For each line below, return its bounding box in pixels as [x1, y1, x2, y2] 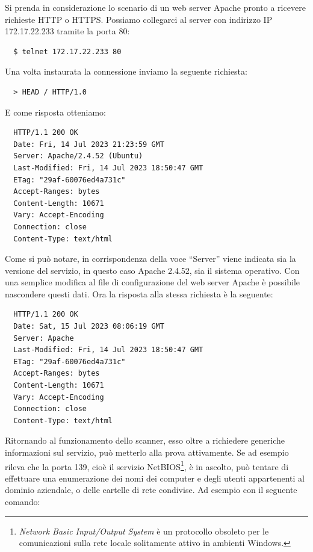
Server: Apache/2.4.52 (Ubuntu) [13, 152, 143, 161]
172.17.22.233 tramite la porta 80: [5, 25, 130, 37]
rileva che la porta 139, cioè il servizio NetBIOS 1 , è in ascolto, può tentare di [5, 458, 289, 473]
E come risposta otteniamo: [5, 105, 106, 118]
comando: [5, 495, 40, 508]
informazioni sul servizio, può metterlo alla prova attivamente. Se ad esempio [5, 446, 289, 458]
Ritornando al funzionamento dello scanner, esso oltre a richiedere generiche [5, 434, 285, 447]
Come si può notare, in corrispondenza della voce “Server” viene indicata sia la [5, 252, 296, 265]
